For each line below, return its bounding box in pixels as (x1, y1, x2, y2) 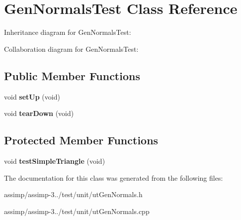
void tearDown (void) (4, 108, 74, 118)
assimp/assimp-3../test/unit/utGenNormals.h (4, 189, 143, 200)
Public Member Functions (4, 68, 140, 83)
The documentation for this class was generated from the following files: (4, 172, 223, 183)
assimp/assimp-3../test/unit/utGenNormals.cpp (4, 206, 150, 216)
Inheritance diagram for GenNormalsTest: (4, 27, 131, 37)
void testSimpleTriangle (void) (4, 155, 105, 166)
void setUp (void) (4, 91, 60, 102)
